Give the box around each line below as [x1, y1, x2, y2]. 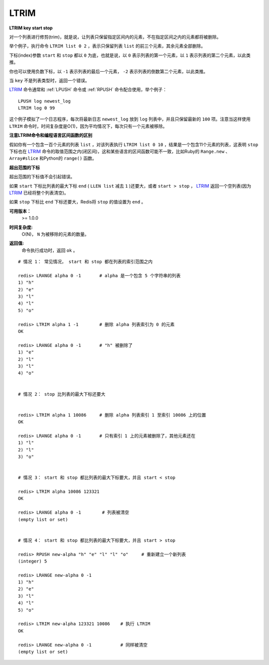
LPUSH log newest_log [18, 98, 71, 104]
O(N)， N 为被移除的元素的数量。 [21, 231, 89, 237]
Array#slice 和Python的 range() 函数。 [9, 155, 97, 161]
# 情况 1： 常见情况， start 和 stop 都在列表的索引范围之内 [18, 259, 153, 265]
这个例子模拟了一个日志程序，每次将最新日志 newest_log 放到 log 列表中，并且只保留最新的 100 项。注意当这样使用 [9, 116, 251, 122]
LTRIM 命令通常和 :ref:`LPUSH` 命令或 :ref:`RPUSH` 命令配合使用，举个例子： [9, 87, 167, 93]
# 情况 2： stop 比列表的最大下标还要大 [18, 391, 106, 397]
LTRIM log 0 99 [18, 105, 55, 111]
